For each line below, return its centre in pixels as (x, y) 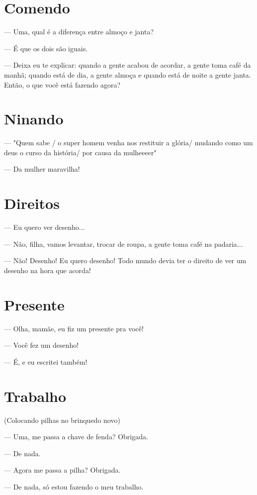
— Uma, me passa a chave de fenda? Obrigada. (76, 437)
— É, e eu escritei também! (46, 361)
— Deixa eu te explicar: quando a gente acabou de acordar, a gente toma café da (128, 65)
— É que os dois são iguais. (46, 48)
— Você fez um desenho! (42, 345)
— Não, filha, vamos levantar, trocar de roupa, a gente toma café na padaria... (124, 244)
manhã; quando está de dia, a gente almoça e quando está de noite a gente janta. (128, 74)
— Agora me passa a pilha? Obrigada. (62, 470)
